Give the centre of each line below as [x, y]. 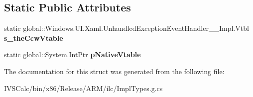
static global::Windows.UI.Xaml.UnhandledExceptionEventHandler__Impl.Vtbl [126, 28]
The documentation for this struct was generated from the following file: [114, 71]
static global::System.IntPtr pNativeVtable [72, 54]
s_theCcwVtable [34, 38]
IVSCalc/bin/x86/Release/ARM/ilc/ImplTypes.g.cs [83, 88]
